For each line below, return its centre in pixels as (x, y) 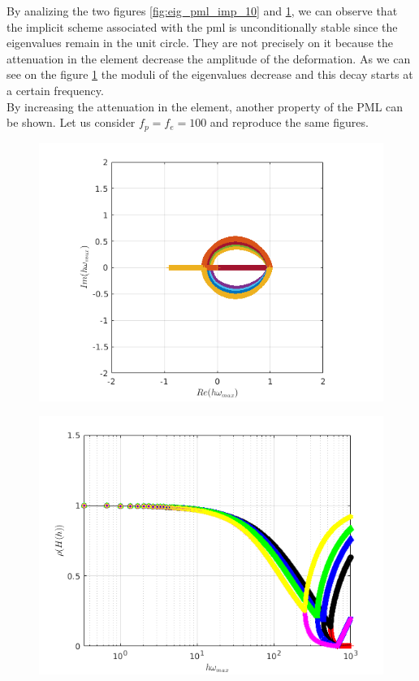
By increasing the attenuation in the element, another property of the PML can (205, 106)
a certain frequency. (55, 90)
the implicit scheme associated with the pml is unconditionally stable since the (202, 26)
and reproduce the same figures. (289, 122)
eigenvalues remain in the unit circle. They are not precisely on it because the (200, 43)
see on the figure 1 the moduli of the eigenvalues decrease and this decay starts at (210, 74)
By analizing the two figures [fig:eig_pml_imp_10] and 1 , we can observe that (202, 11)
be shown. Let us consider (71, 122)
